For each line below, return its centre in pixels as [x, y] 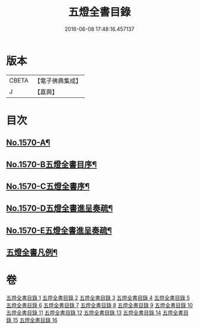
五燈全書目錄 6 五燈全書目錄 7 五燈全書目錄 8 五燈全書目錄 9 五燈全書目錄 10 [99, 305]
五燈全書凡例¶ [32, 253]
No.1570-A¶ [28, 143]
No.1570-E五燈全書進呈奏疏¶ [59, 230]
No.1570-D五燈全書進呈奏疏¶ [60, 208]
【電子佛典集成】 [58, 81]
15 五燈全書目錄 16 [35, 320]
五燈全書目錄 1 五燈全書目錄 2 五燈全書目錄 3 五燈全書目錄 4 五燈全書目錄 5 [98, 298]
